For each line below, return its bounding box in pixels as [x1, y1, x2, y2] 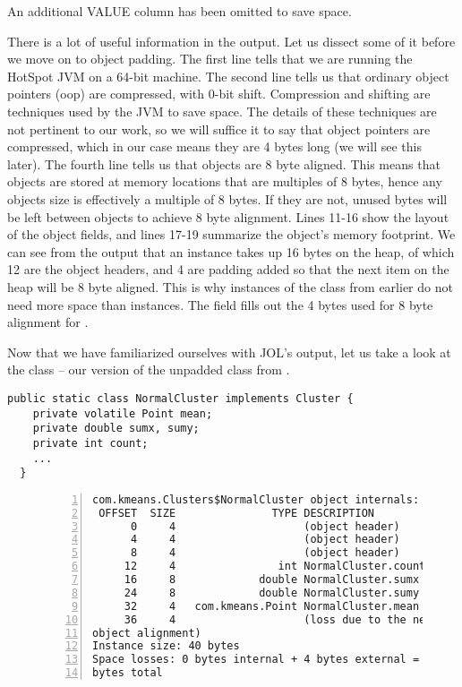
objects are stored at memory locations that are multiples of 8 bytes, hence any [7, 172, 442, 191]
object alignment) [92, 626, 201, 640]
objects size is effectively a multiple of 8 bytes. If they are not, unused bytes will [7, 189, 448, 208]
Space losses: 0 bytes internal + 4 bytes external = [92, 653, 420, 666]
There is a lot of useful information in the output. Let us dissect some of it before [7, 31, 456, 50]
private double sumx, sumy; [32, 422, 200, 435]
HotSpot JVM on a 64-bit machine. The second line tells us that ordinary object [7, 66, 449, 85]
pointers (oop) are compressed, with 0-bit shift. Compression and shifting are [7, 84, 431, 103]
